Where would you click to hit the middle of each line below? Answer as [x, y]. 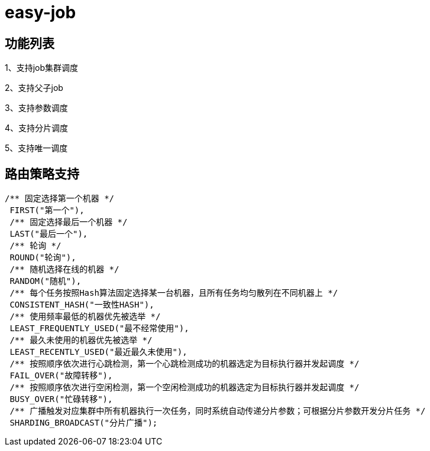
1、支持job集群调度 [42, 68]
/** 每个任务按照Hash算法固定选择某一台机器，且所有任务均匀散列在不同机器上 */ [174, 293]
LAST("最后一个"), [49, 234]
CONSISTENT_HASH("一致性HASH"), [82, 305]
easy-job [41, 12]
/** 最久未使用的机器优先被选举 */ [81, 340]
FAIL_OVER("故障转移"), [61, 376]
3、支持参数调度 [36, 108]
